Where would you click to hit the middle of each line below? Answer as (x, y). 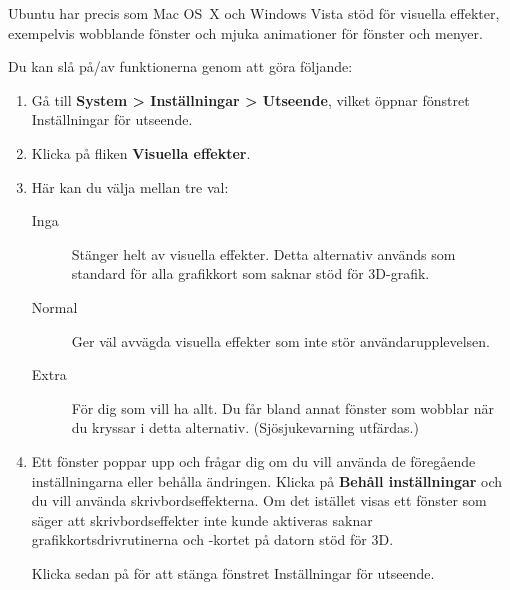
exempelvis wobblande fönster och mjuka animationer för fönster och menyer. (245, 32)
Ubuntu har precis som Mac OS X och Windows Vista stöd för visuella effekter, (254, 13)
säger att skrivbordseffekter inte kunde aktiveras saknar (202, 519)
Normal (54, 306)
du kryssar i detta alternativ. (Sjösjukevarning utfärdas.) (245, 427)
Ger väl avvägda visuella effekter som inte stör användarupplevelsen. (281, 340)
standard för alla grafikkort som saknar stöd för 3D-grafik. (250, 273)
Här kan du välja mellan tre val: (130, 186)
